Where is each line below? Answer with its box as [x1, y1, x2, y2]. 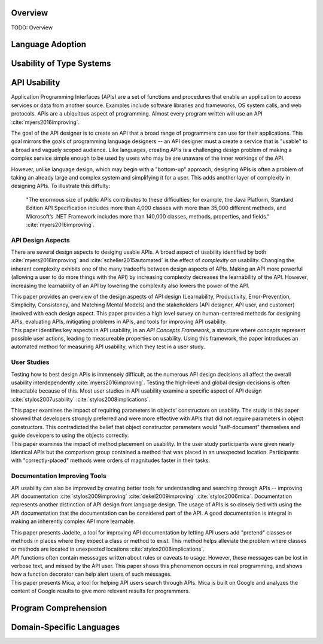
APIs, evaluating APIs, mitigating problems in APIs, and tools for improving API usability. [11, 318, 227, 326]
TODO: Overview [11, 24, 53, 31]
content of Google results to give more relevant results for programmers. [11, 587, 191, 595]
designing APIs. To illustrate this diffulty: [11, 183, 111, 190]
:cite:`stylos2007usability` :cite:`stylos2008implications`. [11, 396, 151, 403]
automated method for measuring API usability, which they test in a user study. [11, 343, 206, 350]
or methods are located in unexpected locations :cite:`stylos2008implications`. [11, 545, 205, 553]
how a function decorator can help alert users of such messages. [11, 570, 172, 578]
